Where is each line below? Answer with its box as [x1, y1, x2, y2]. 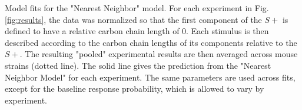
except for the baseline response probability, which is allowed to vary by [5, 82, 264, 95]
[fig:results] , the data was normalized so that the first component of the [5, 13, 262, 25]
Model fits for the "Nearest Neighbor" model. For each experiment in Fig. [5, 2, 269, 14]
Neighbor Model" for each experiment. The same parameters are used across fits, [5, 71, 296, 83]
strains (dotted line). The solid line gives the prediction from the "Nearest [5, 59, 271, 71]
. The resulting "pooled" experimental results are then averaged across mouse [19, 48, 298, 60]
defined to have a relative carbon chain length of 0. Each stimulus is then [5, 25, 269, 37]
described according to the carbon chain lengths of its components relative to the [5, 36, 297, 48]
